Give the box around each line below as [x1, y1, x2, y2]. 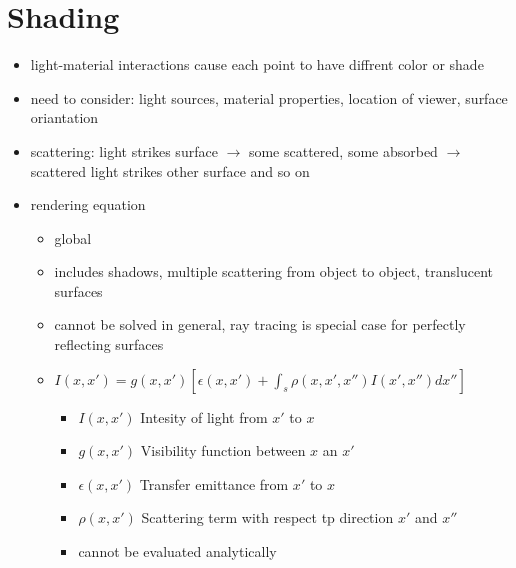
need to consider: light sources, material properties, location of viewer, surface [30, 87, 508, 108]
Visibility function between [140, 440, 306, 461]
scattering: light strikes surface [30, 140, 218, 161]
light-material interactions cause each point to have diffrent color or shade [30, 54, 484, 75]
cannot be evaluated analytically [78, 541, 277, 562]
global [54, 227, 92, 248]
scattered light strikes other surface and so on [30, 160, 310, 181]
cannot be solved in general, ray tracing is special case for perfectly [54, 314, 466, 335]
